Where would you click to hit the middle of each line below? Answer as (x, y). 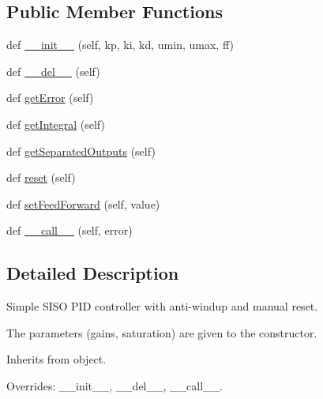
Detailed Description (93, 273)
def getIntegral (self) (56, 124)
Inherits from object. (56, 359)
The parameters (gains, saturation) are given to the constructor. (162, 332)
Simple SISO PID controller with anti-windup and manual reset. (162, 306)
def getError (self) (50, 98)
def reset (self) (41, 177)
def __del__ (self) (53, 71)
